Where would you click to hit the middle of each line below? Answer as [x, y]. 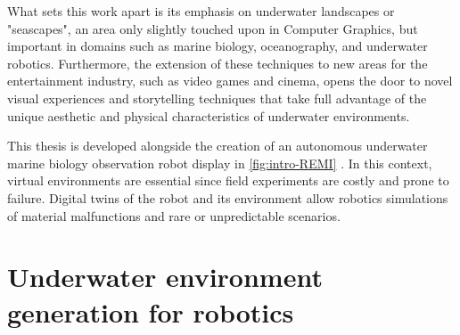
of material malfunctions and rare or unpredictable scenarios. [174, 215]
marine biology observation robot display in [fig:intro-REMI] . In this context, [220, 163]
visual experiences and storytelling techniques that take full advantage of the [217, 98]
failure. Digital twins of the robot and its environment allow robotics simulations [228, 197]
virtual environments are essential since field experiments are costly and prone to [228, 180]
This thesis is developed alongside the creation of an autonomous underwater [218, 146]
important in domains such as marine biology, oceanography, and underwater [218, 46]
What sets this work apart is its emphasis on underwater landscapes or [201, 11]
